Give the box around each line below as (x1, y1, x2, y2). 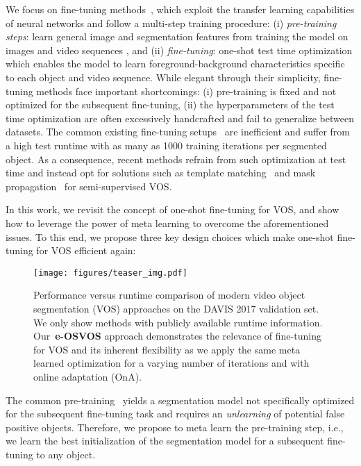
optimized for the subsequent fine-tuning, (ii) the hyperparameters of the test (6, 97, 335, 112)
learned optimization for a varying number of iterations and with (33, 356, 310, 370)
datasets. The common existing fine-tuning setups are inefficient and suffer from (6, 124, 350, 139)
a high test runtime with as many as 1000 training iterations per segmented (6, 138, 327, 152)
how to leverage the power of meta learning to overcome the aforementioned (6, 215, 329, 230)
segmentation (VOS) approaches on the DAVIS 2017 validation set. (33, 301, 319, 315)
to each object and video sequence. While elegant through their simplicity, (6, 69, 321, 84)
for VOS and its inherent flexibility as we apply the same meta (33, 342, 301, 356)
